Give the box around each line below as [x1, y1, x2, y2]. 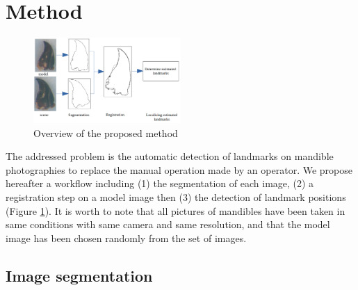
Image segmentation [6, 264, 153, 286]
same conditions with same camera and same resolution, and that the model [6, 217, 330, 232]
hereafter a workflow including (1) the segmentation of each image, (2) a [6, 176, 314, 191]
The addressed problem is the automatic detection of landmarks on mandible [6, 149, 334, 163]
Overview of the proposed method [33, 125, 178, 140]
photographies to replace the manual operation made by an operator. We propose [6, 162, 352, 177]
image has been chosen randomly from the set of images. [6, 230, 247, 245]
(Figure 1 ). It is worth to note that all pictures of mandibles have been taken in [6, 203, 345, 218]
